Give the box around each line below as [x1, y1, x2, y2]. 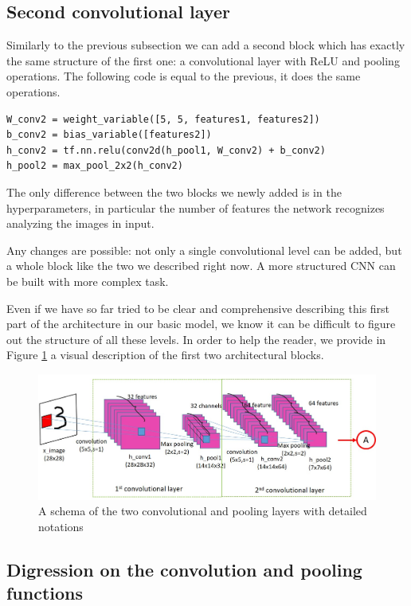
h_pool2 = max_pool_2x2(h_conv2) [6, 160, 183, 172]
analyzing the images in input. [6, 215, 155, 232]
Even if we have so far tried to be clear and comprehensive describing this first [6, 299, 390, 316]
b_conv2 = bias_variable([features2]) [6, 129, 212, 141]
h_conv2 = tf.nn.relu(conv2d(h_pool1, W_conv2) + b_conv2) [6, 144, 326, 156]
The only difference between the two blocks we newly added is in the [6, 183, 342, 200]
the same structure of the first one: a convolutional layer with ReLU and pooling [6, 52, 400, 68]
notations [38, 518, 84, 534]
